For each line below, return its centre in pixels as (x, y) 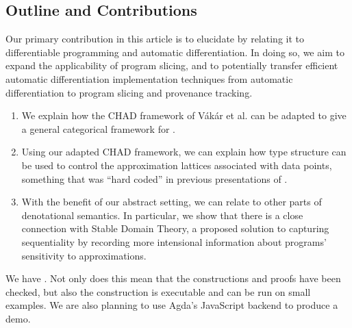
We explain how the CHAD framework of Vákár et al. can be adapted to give (184, 115)
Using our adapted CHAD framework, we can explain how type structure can (184, 152)
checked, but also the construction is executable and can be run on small (158, 291)
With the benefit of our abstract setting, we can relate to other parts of (172, 202)
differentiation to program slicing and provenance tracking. (129, 92)
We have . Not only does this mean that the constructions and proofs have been (173, 278)
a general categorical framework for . (98, 128)
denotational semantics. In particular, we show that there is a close (162, 215)
